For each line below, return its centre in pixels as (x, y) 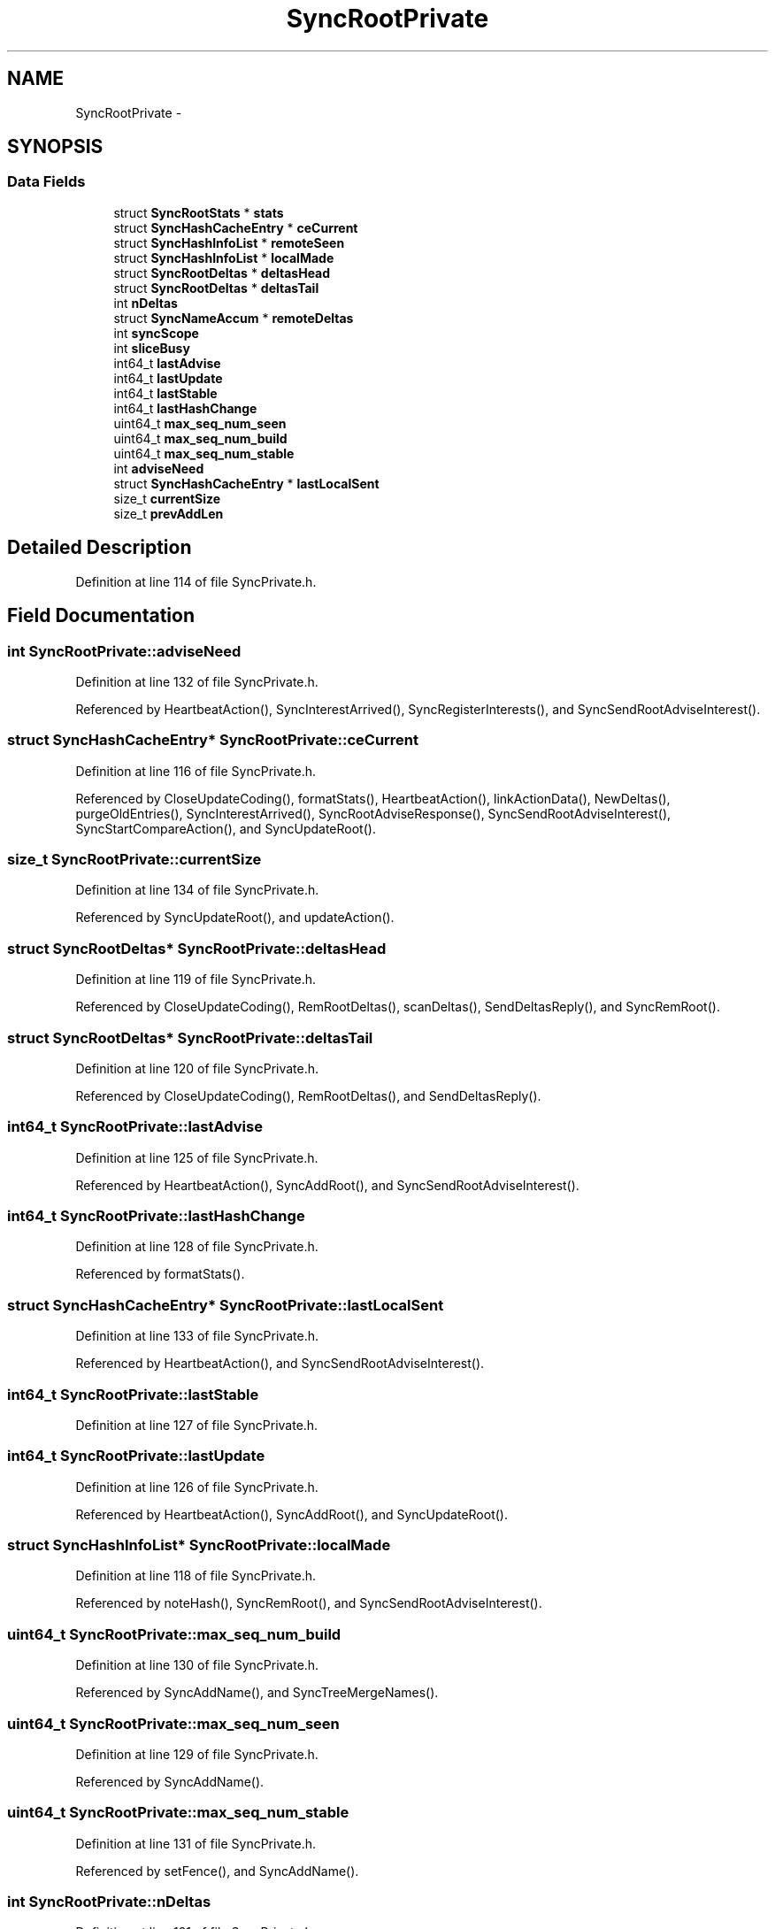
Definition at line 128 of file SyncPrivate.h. (197, 1247)
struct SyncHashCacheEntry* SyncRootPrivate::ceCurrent (213, 740)
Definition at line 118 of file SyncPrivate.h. (196, 1576)
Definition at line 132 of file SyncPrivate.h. (197, 681)
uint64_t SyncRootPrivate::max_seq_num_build (174, 1634)
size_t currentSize (167, 498)
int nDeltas (146, 303)
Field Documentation (101, 616)
